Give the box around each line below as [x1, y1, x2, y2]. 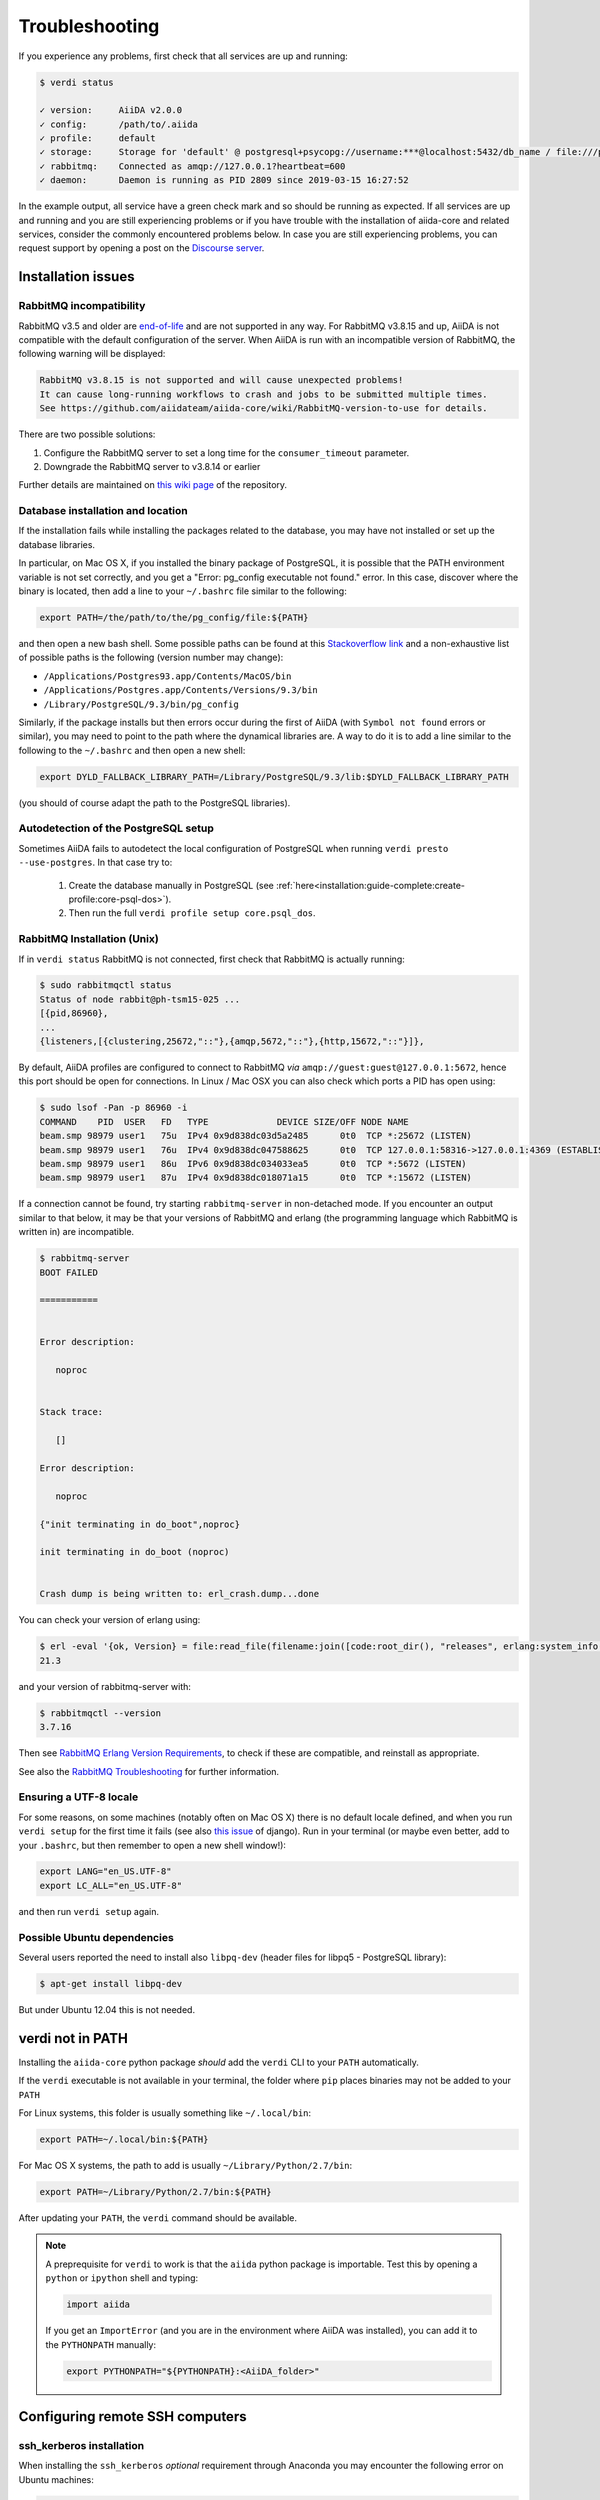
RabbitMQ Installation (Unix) [18, 932, 159, 946]
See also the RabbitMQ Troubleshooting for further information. [18, 1765, 280, 1777]
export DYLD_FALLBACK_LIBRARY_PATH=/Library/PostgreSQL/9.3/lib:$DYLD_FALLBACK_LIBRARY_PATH [39, 771, 509, 782]
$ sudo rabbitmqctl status [39, 980, 172, 991]
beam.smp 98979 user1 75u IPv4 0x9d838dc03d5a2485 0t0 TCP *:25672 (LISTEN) [39, 1130, 472, 1142]
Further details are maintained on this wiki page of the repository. [18, 479, 288, 491]
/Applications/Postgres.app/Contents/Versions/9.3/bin [43, 685, 319, 696]
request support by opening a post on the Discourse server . [18, 242, 265, 254]
